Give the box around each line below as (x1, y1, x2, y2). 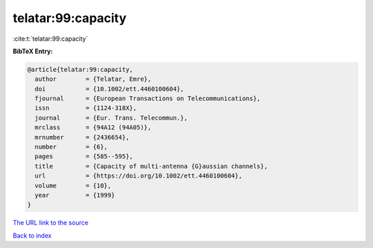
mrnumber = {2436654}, (35, 133, 130, 141)
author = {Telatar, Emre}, (35, 75, 152, 83)
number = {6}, (35, 143, 108, 151)
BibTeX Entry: (12, 47, 53, 55)
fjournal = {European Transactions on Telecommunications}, (35, 95, 261, 103)
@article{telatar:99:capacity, (27, 66, 134, 73)
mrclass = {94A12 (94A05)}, (35, 124, 152, 131)
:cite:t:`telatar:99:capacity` (12, 35, 88, 43)
